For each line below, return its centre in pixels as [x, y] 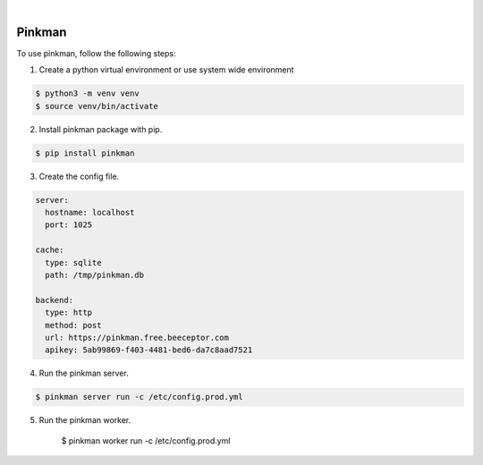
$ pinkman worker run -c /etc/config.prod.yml [146, 440]
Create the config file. [79, 176]
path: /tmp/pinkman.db [95, 275]
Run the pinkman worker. [85, 420]
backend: [55, 300]
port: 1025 [69, 225]
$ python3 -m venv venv [88, 93]
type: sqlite [73, 262]
